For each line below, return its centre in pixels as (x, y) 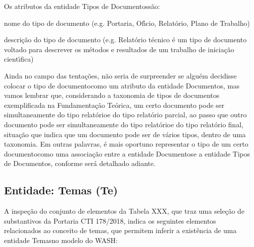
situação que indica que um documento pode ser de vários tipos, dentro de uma (125, 134)
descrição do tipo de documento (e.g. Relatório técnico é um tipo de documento (125, 40)
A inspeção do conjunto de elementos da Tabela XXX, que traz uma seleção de (124, 211)
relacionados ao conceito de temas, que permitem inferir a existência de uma (120, 230)
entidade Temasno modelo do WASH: (61, 240)
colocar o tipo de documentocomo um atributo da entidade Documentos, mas (122, 85)
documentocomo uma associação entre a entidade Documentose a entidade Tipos (127, 153)
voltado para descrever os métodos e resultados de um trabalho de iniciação (119, 49)
